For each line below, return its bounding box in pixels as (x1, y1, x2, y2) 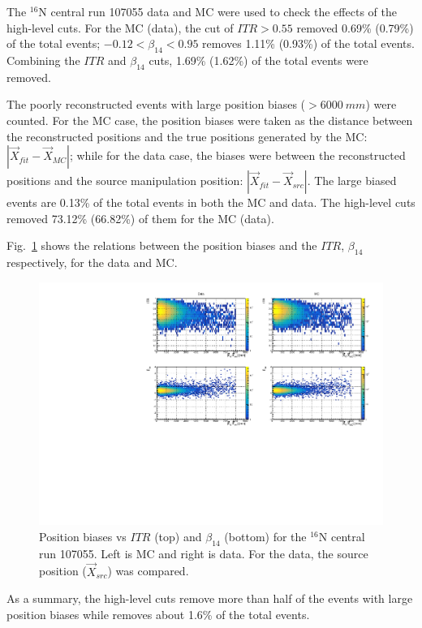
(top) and (154, 527, 202, 544)
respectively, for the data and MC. (6, 254, 178, 271)
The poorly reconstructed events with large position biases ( (6, 96, 306, 113)
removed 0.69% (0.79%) (296, 19, 414, 36)
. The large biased (307, 172, 397, 189)
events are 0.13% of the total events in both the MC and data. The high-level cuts (6, 194, 416, 211)
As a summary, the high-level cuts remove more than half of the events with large (6, 590, 413, 607)
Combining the (6, 51, 80, 68)
